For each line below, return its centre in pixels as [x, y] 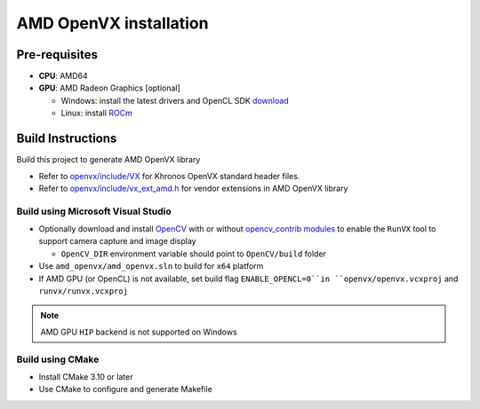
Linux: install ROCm [96, 113]
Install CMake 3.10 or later [86, 376]
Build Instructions [67, 139]
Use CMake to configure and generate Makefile [125, 389]
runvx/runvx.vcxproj [84, 291]
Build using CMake [58, 359]
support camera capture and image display [117, 241]
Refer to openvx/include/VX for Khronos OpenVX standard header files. [169, 176]
